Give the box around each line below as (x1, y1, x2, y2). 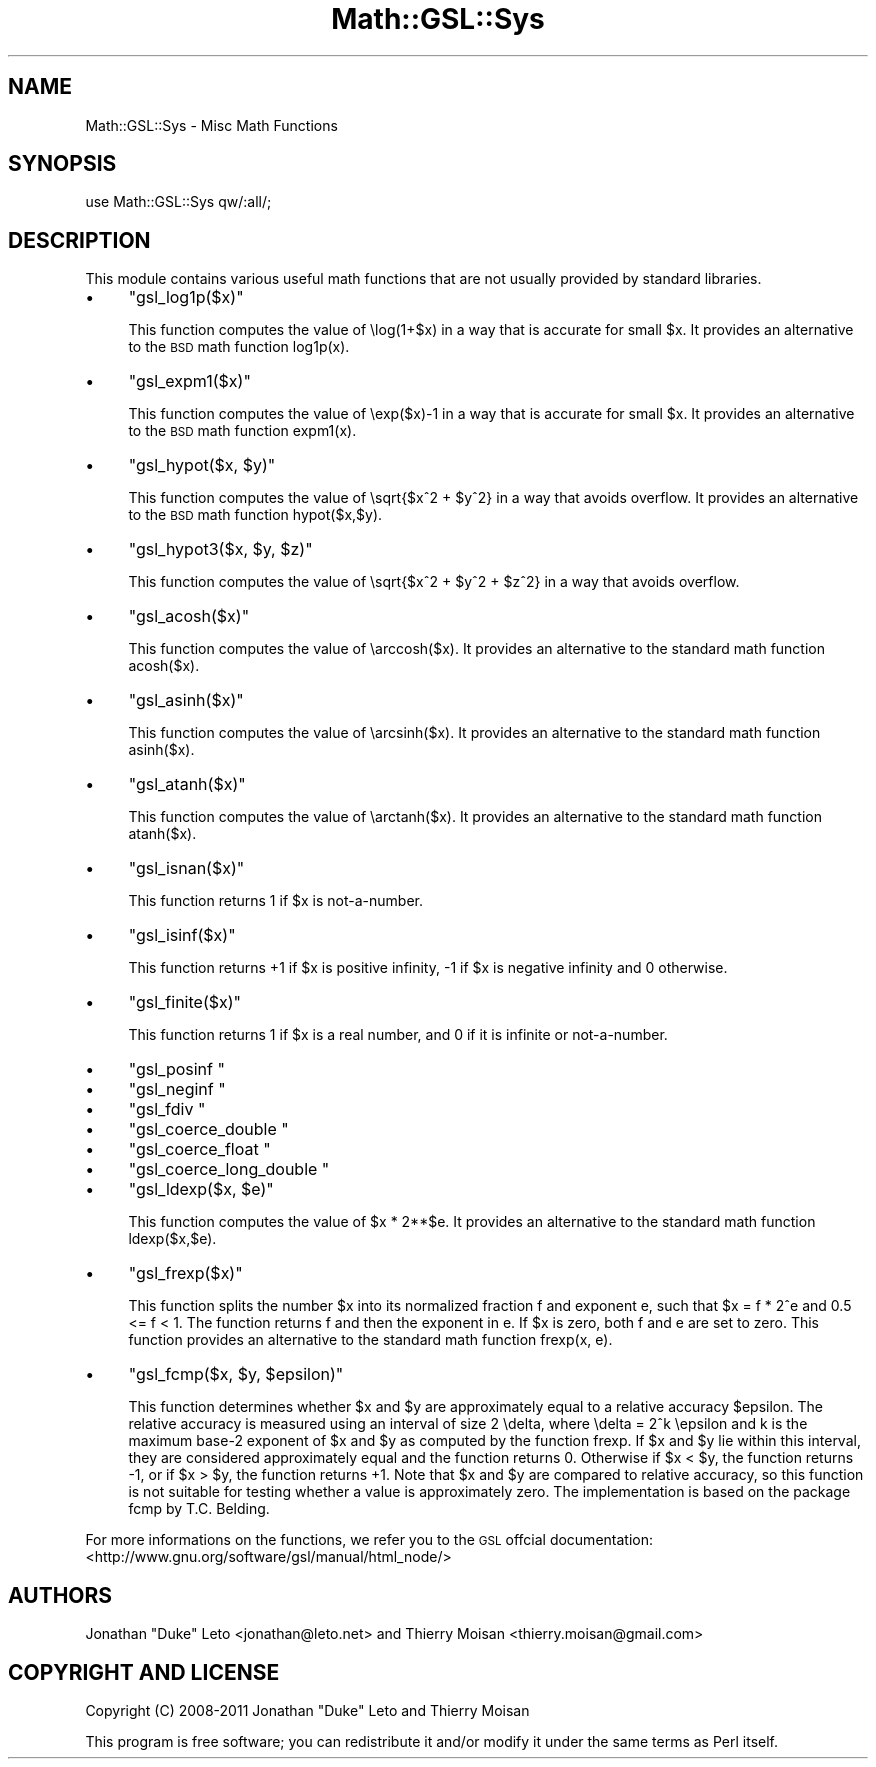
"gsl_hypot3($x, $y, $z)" (128, 539, 313, 560)
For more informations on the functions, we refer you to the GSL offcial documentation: (85, 1531, 653, 1549)
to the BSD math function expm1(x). (128, 422, 357, 440)
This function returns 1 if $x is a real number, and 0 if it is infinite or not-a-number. (128, 1026, 668, 1044)
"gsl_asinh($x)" (128, 690, 244, 711)
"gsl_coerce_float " (128, 1139, 271, 1160)
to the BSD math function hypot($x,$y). (128, 506, 383, 524)
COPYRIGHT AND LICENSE (8, 1659, 280, 1685)
